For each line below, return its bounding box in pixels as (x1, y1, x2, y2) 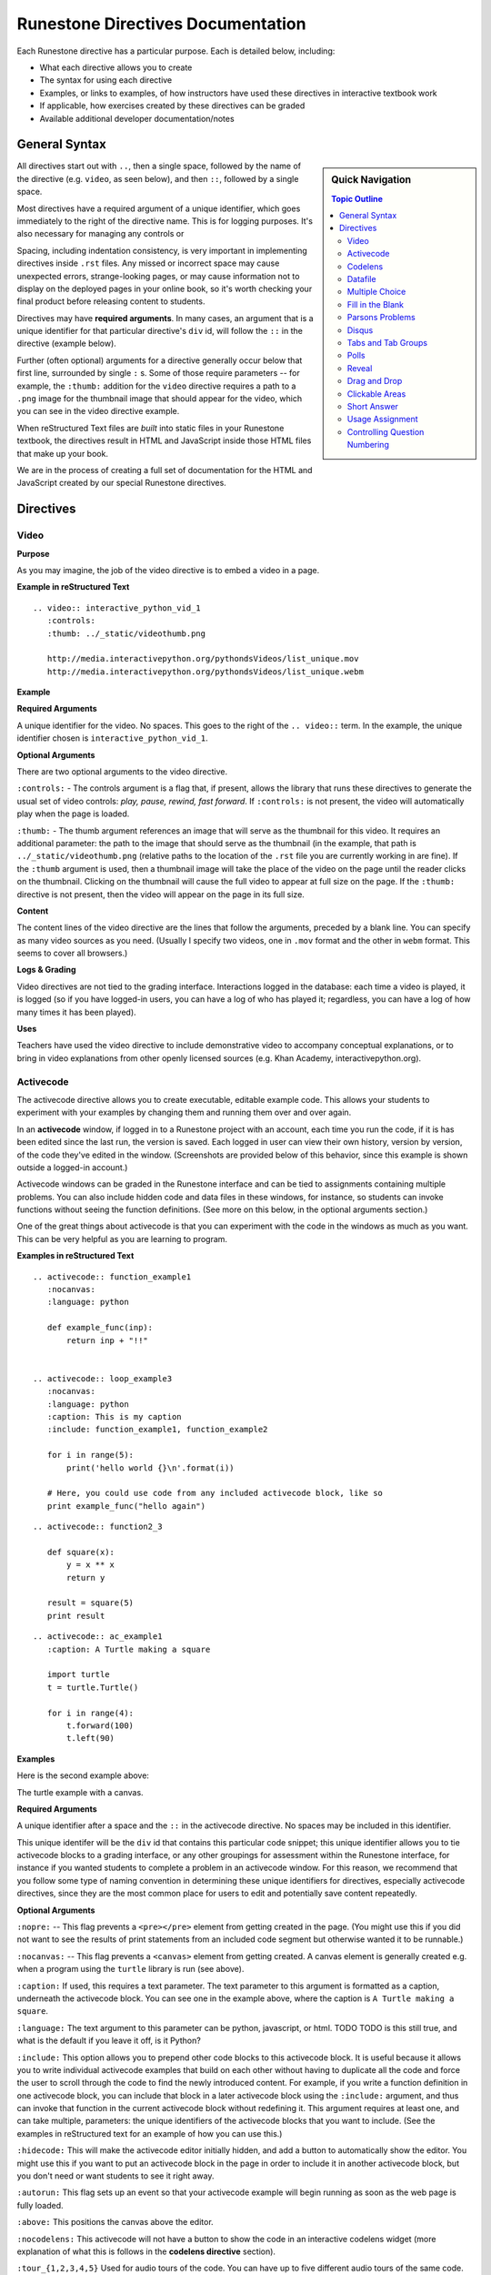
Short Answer (346, 400, 399, 411)
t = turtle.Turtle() (46, 1682, 139, 1693)
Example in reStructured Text (16, 581, 130, 592)
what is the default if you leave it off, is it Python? (16, 2035, 202, 2047)
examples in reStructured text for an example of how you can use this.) (16, 2128, 283, 2138)
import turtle (46, 1670, 110, 1680)
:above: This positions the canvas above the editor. (16, 2217, 214, 2228)
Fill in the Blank (346, 298, 405, 309)
